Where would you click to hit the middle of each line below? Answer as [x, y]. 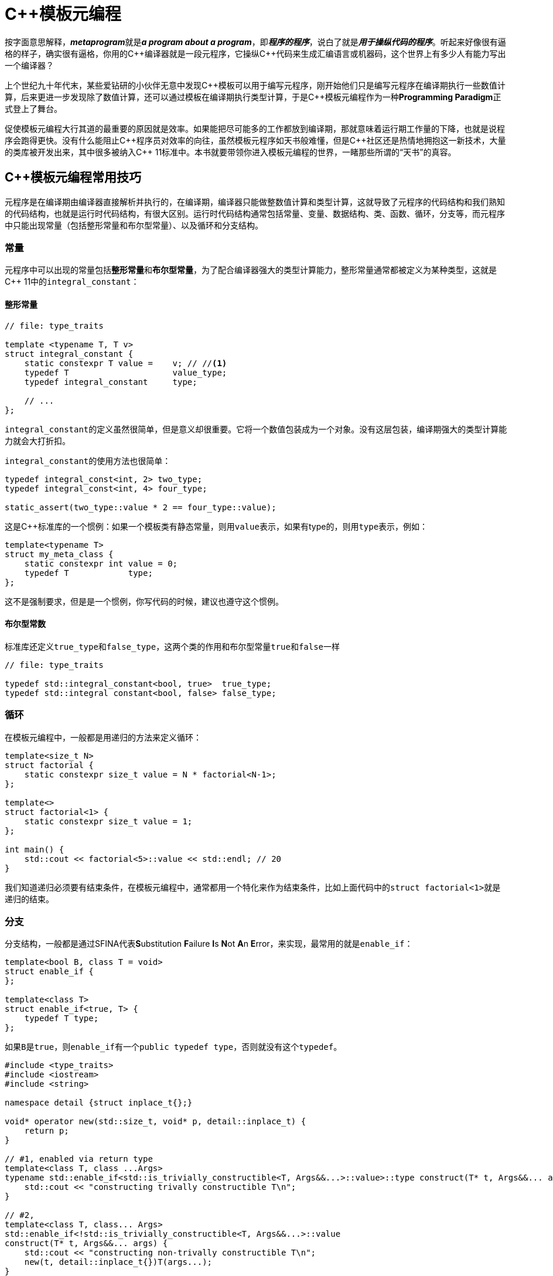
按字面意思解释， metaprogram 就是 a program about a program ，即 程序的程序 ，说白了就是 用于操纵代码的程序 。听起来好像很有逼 [255, 42]
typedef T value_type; [126, 372]
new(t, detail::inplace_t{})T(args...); [118, 1262]
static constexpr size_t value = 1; [108, 821]
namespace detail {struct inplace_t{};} [99, 1103]
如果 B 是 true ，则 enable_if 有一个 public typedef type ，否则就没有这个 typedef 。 [173, 1047]
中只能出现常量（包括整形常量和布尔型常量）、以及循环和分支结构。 [134, 225]
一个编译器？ [29, 65]
